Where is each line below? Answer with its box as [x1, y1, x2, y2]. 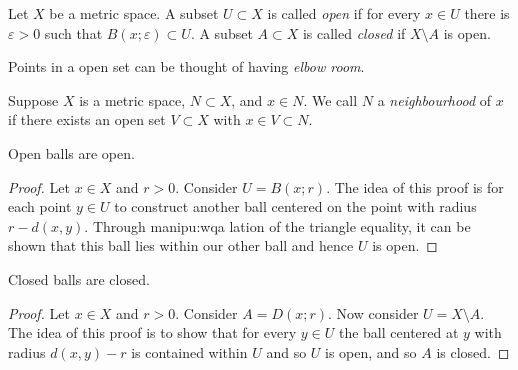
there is [464, 3, 510, 23]
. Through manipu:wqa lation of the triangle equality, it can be [84, 215, 471, 236]
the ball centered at [338, 322, 459, 343]
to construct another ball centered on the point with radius [114, 196, 477, 217]
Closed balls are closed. [8, 268, 150, 289]
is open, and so [325, 341, 417, 362]
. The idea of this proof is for [326, 176, 504, 197]
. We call [303, 89, 358, 110]
